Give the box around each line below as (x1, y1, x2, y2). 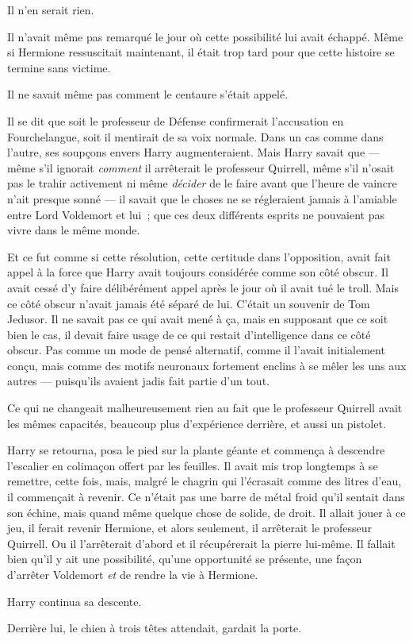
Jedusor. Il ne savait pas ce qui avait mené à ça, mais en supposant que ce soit (7, 311, 388, 327)
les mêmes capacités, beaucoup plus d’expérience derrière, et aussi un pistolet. (7, 415, 386, 431)
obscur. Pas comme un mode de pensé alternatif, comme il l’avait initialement (7, 342, 385, 358)
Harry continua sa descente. (7, 593, 142, 609)
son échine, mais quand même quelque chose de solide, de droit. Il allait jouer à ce (7, 504, 406, 520)
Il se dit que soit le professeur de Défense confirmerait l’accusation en (7, 112, 344, 129)
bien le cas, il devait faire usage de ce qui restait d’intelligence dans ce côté (7, 326, 371, 342)
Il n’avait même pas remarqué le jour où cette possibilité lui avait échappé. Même (7, 28, 403, 44)
